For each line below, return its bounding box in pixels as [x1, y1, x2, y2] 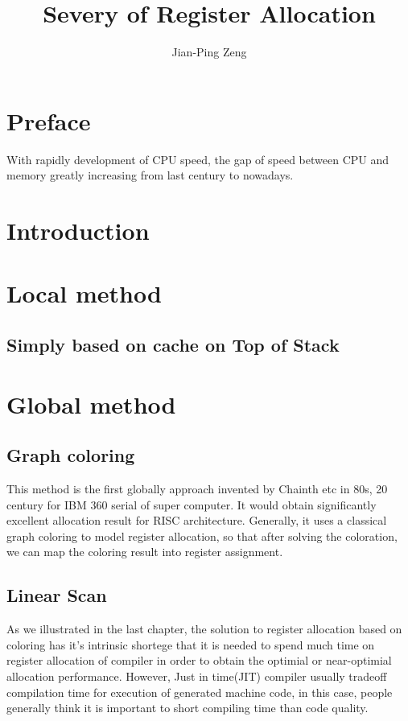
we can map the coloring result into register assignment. [6, 543, 283, 560]
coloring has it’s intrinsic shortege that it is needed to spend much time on [6, 636, 375, 653]
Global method [6, 387, 176, 420]
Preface [6, 104, 91, 137]
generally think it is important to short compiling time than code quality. [6, 699, 369, 716]
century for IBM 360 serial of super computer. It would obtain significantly [6, 496, 377, 513]
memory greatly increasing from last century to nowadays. [6, 167, 294, 183]
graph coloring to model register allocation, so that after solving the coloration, [6, 527, 398, 544]
